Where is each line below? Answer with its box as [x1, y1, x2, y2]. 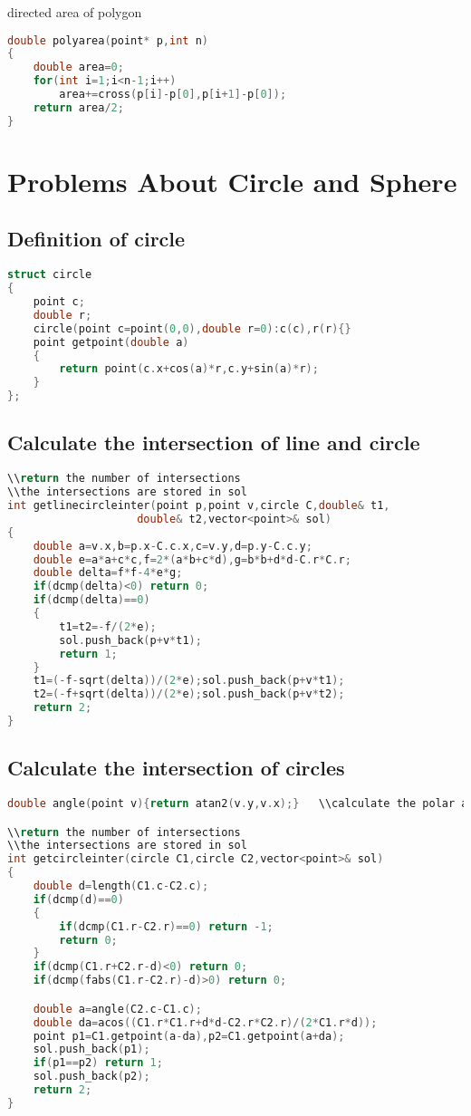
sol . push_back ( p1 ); [33, 1043, 150, 1056]
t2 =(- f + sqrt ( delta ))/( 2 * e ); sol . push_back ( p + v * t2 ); [33, 688, 345, 701]
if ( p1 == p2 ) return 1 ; [33, 1056, 163, 1070]
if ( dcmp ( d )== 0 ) [33, 892, 124, 906]
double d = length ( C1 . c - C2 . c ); [33, 880, 209, 893]
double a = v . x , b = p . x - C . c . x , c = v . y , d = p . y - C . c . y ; [33, 539, 312, 553]
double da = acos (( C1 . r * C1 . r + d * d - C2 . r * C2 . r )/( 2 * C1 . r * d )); [33, 1015, 378, 1029]
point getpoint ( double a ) [33, 335, 189, 349]
